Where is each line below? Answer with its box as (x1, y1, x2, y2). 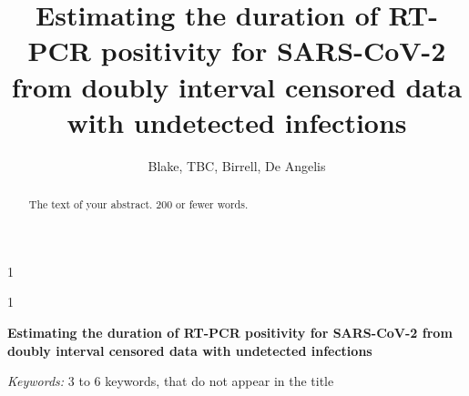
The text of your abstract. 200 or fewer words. (28, 197, 249, 212)
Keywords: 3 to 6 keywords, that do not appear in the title (7, 371, 334, 391)
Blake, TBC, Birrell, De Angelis (148, 156, 326, 175)
